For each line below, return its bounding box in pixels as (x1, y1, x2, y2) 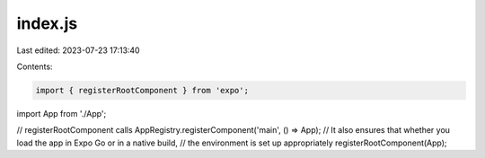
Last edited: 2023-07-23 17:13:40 (16, 45, 140, 56)
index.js (16, 13, 78, 33)
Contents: (16, 61, 53, 72)
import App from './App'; (16, 108, 107, 118)
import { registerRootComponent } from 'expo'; (35, 85, 249, 95)
